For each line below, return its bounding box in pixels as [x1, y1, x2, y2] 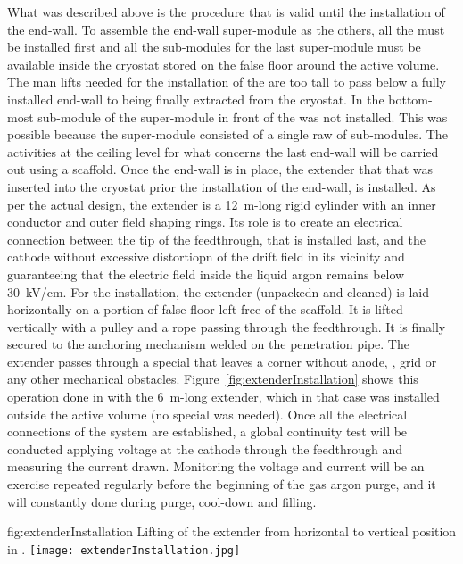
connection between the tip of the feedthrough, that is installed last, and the [7, 229, 426, 248]
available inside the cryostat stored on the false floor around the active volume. [7, 54, 440, 73]
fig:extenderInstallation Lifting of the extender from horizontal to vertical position [7, 522, 457, 541]
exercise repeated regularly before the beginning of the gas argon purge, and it [7, 475, 436, 493]
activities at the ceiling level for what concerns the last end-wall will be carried [7, 142, 439, 161]
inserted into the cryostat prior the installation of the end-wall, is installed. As [7, 177, 436, 195]
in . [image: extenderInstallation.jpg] [7, 539, 241, 558]
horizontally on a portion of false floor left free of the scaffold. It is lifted [7, 300, 403, 319]
